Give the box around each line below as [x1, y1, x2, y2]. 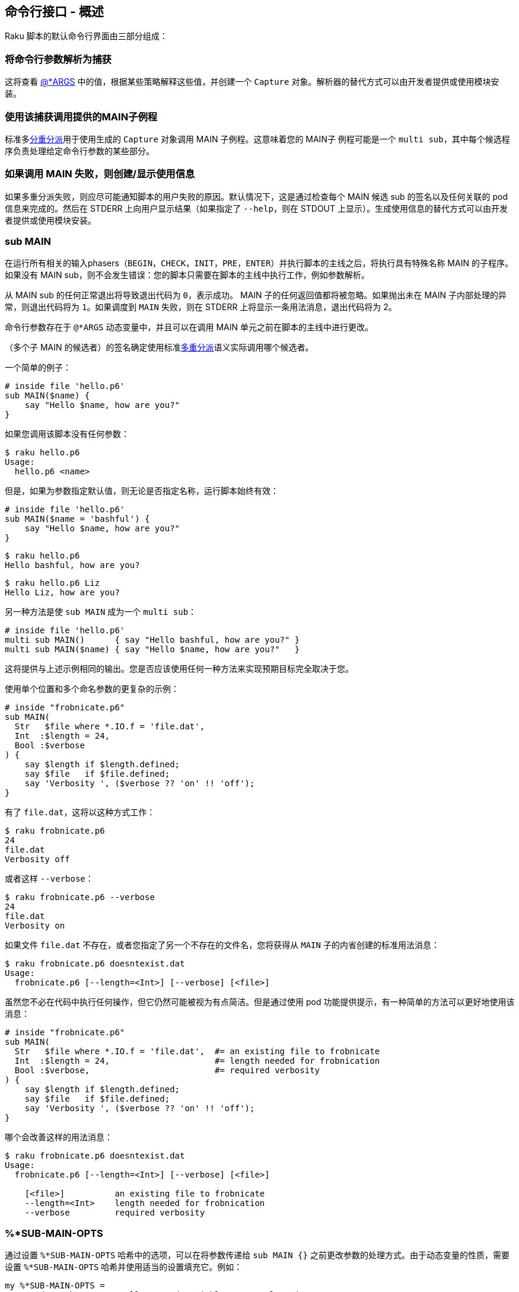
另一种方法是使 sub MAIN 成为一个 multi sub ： [5, 607, 197, 617]
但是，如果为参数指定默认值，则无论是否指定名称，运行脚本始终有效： [5, 486, 279, 496]
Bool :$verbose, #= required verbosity [14, 1065, 320, 1076]
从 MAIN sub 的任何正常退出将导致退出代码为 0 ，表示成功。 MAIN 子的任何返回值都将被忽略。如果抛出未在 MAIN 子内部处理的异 [5, 290, 507, 301]
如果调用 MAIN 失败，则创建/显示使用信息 [5, 168, 195, 180]
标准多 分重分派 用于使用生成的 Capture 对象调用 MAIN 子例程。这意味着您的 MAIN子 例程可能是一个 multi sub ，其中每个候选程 [5, 133, 510, 144]
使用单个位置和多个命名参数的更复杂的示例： [5, 684, 179, 694]
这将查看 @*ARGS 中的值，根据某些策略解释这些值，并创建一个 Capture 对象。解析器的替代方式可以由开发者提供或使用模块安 [5, 76, 499, 87]
